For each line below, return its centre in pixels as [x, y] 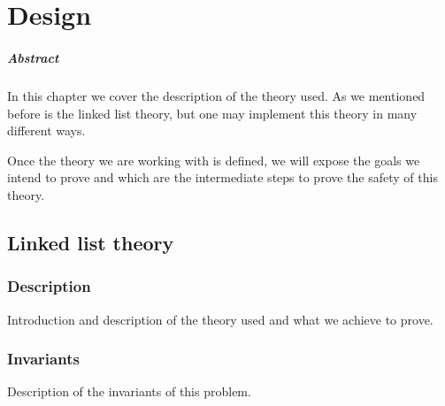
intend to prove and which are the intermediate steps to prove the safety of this [222, 177]
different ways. [46, 130]
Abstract [33, 57]
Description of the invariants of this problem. [129, 391]
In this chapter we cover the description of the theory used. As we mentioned [216, 95]
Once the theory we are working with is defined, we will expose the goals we [214, 160]
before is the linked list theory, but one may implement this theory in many [212, 113]
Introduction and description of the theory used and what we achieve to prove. [220, 319]
